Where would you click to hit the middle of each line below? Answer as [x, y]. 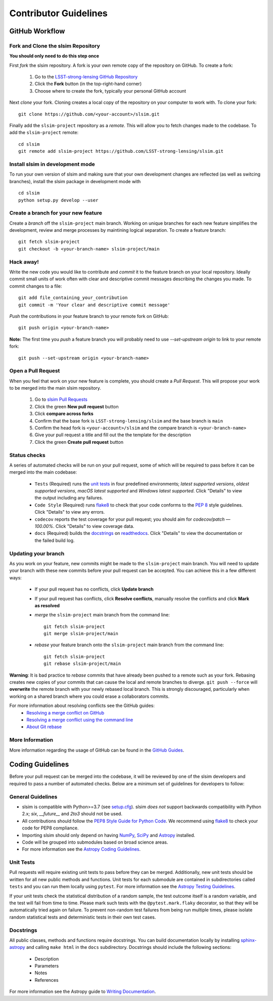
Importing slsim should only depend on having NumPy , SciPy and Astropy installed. [109, 835]
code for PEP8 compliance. [50, 828]
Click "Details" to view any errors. [70, 512]
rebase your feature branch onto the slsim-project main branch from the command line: [129, 645]
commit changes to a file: [36, 286]
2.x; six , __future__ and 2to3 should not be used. [72, 814]
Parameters [47, 966]
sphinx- [249, 940]
